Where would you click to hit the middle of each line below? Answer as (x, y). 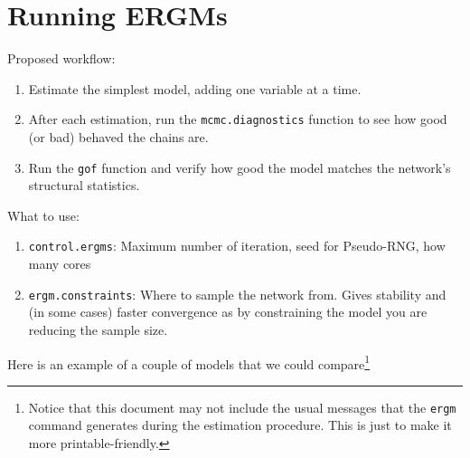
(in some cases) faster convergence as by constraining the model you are (228, 312)
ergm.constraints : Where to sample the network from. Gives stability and (237, 294)
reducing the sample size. (98, 329)
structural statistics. (84, 185)
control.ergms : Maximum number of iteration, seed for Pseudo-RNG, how (237, 246)
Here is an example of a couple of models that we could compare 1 (189, 362)
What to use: (43, 215)
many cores (60, 264)
